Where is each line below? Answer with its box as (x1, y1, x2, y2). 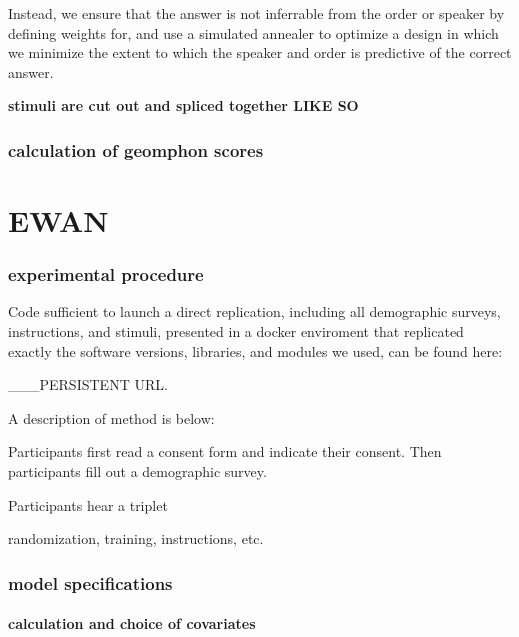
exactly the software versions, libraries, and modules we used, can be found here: (8, 340, 503, 361)
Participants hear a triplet (8, 494, 168, 515)
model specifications (8, 570, 173, 595)
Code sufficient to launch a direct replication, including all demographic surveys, (8, 301, 501, 322)
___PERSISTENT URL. (8, 374, 168, 395)
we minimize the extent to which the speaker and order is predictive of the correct (8, 42, 512, 63)
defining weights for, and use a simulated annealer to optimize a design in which (8, 22, 499, 43)
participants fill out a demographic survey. (8, 460, 267, 481)
